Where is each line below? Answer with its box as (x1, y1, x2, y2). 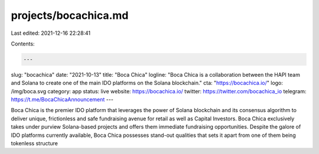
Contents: (11, 40, 35, 47)
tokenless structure (11, 140, 58, 147)
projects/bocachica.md (11, 9, 129, 22)
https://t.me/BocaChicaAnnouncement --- (11, 96, 113, 103)
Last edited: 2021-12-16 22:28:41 (11, 30, 91, 37)
